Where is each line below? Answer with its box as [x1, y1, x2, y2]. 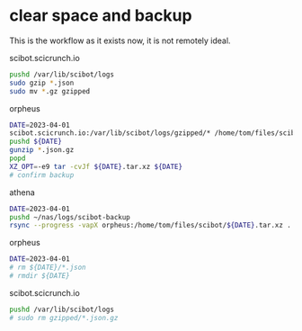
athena [9, 186, 36, 198]
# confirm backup [9, 170, 75, 180]
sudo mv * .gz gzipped [9, 86, 91, 95]
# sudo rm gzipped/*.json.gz [9, 313, 119, 322]
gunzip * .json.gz [9, 146, 75, 155]
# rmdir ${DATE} [9, 272, 70, 281]
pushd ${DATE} [9, 137, 63, 147]
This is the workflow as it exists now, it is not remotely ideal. [9, 35, 231, 46]
